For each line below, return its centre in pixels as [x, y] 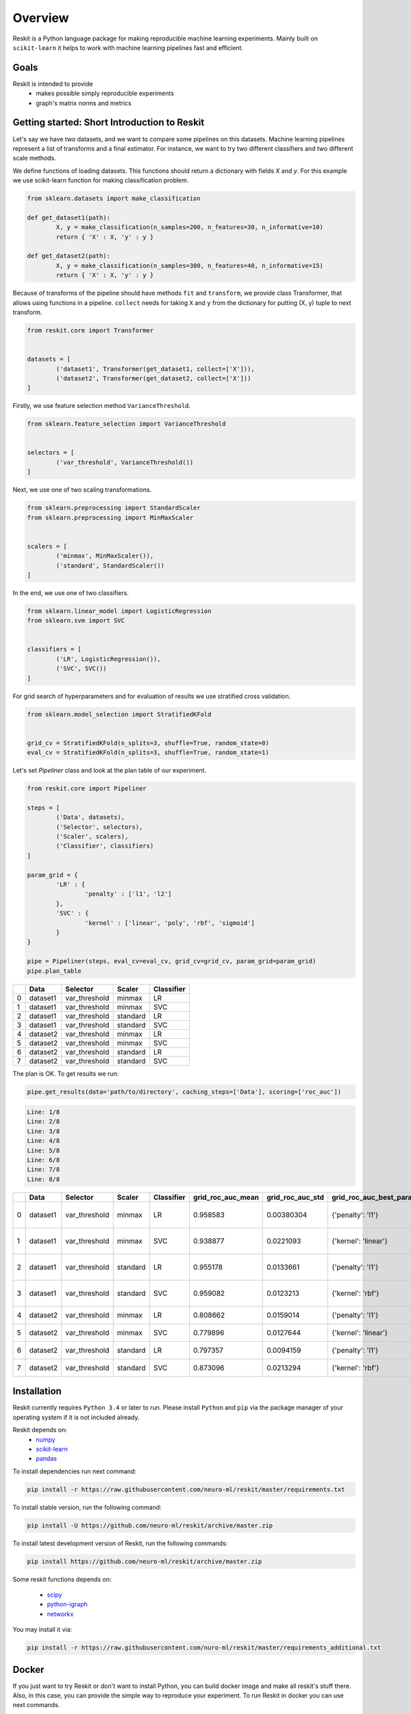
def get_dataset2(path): [69, 256]
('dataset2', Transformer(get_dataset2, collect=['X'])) [153, 378]
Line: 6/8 [43, 1160]
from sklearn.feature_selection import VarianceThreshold [126, 424]
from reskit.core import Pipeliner [87, 789]
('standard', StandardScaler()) [110, 565]
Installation [37, 1391]
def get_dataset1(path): [69, 217]
